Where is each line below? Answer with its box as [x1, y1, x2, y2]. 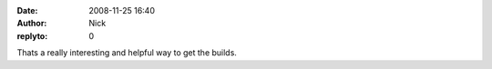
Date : [16, 5, 38, 15]
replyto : [16, 30, 48, 41]
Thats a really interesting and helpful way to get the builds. [16, 47, 237, 58]
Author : [16, 18, 47, 29]
